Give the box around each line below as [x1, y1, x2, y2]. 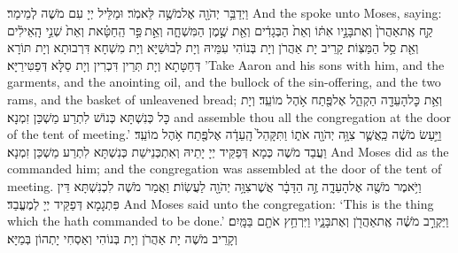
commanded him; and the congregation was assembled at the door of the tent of [7, 159, 442, 178]
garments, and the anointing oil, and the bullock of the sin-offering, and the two [7, 73, 441, 91]
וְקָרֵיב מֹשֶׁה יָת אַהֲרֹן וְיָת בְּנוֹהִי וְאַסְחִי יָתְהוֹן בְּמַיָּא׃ [7, 228, 237, 247]
